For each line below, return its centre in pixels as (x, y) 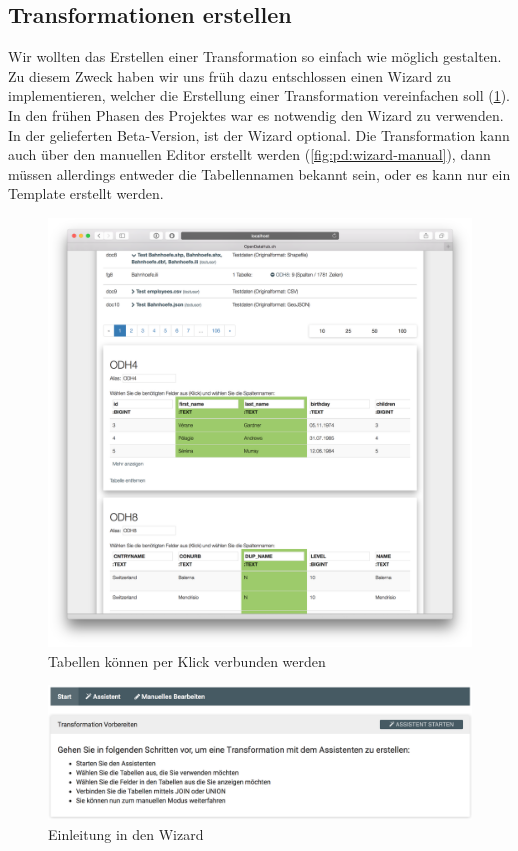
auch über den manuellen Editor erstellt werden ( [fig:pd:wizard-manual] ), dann (249, 154)
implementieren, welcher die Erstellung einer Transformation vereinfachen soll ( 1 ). (259, 95)
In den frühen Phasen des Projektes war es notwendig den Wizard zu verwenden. (256, 114)
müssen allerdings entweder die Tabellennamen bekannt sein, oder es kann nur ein (259, 173)
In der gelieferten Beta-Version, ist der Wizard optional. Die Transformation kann (259, 134)
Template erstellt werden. (86, 193)
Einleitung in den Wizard (126, 833)
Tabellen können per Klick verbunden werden (187, 660)
